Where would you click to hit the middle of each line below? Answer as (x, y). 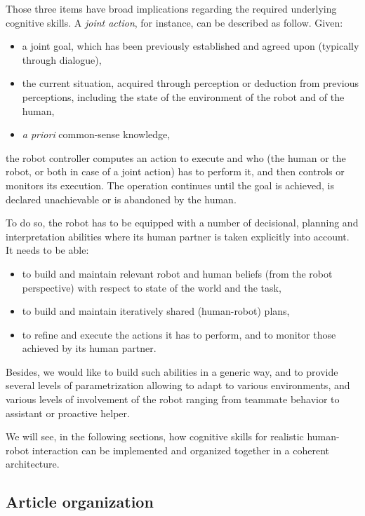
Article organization (80, 502)
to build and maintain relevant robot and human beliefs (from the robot (177, 273)
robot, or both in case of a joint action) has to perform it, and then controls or (175, 171)
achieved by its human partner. (89, 348)
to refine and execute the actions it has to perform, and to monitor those (179, 334)
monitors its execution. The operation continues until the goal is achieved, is (170, 185)
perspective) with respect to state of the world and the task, (152, 287)
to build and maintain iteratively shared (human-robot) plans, (156, 311)
